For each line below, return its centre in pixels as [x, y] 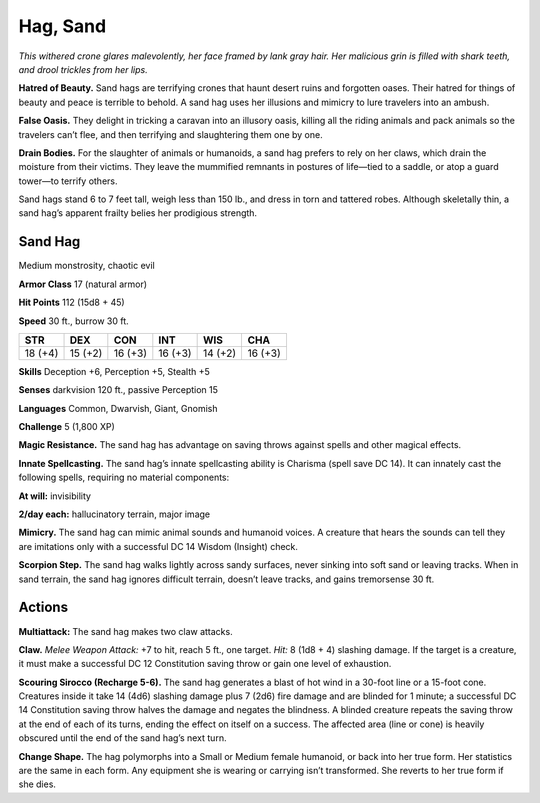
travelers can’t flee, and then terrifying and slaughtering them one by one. [171, 134]
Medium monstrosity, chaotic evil [86, 266]
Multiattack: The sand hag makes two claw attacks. [126, 631]
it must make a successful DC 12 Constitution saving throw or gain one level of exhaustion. [205, 664]
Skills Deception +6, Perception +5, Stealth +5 [114, 371]
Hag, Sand [62, 26]
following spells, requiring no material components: [124, 477]
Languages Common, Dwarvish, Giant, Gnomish [118, 408]
